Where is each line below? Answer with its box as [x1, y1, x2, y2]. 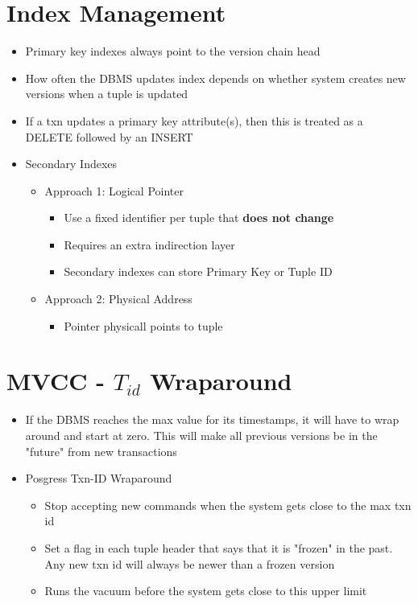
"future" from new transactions [25, 442, 177, 459]
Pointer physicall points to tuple [64, 317, 223, 334]
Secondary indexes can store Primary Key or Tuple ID [64, 263, 333, 280]
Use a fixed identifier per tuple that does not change [64, 209, 334, 226]
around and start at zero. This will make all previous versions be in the [25, 426, 378, 443]
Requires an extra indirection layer [64, 236, 235, 253]
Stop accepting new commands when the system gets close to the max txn [44, 496, 412, 513]
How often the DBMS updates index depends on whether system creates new [25, 69, 406, 86]
